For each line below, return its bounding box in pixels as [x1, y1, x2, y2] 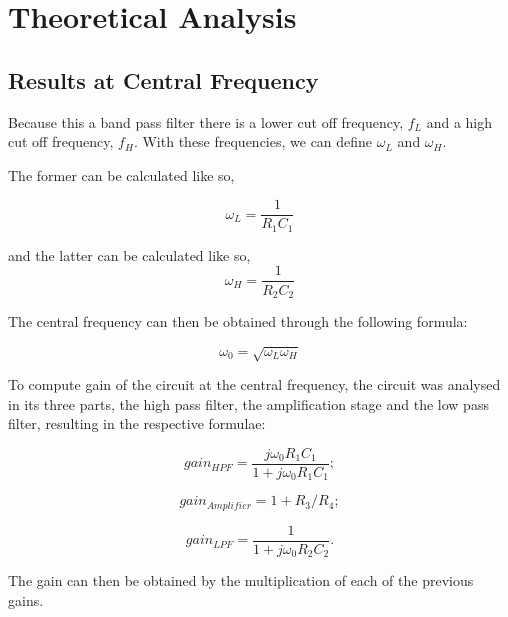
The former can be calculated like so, [8, 164, 235, 185]
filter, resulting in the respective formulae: [8, 413, 266, 434]
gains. [8, 589, 44, 610]
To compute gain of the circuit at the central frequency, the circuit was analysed [8, 374, 501, 395]
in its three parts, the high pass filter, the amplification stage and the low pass [8, 393, 489, 414]
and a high [426, 111, 493, 132]
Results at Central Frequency [8, 64, 319, 95]
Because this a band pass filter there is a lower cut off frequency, [8, 111, 404, 132]
